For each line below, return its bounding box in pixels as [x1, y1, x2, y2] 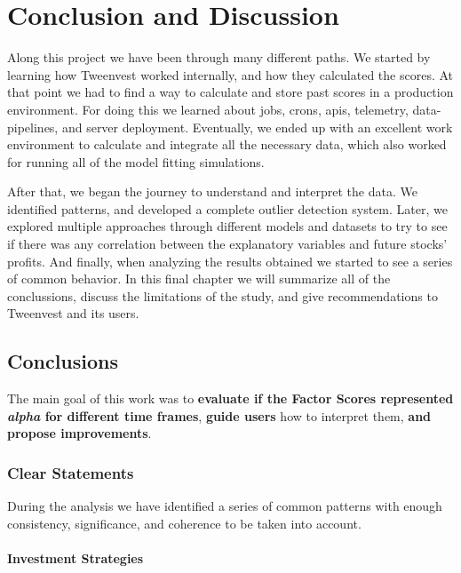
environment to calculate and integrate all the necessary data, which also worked [7, 135, 447, 154]
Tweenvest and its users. [7, 304, 139, 322]
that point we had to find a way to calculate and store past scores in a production [7, 83, 454, 101]
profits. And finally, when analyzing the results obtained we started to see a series [7, 251, 453, 270]
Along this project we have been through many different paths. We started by [7, 48, 431, 67]
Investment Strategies [7, 549, 144, 568]
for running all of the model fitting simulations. [7, 152, 265, 171]
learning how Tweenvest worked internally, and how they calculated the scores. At [7, 65, 454, 84]
